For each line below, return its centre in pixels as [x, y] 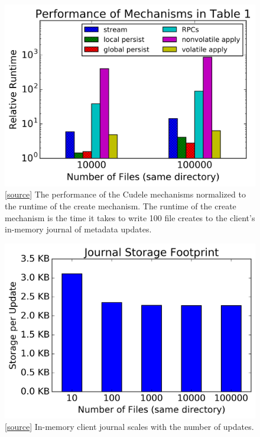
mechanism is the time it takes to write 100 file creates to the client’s [130, 217]
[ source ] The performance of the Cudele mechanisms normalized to [125, 194]
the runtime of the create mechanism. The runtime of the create [121, 206]
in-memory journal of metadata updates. [78, 229]
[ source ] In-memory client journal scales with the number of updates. [129, 427]
